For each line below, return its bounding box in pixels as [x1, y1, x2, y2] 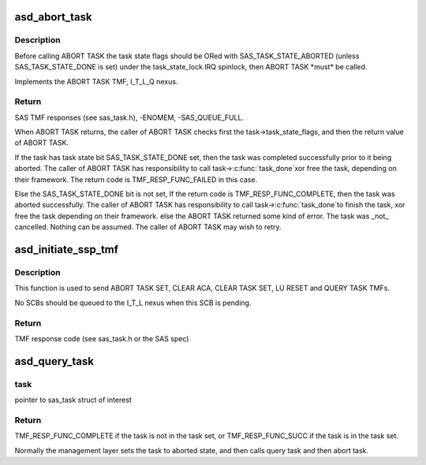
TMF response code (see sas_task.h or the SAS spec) [14, 333, 189, 343]
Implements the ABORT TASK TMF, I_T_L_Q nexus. [14, 76, 178, 86]
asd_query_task [14, 355, 95, 368]
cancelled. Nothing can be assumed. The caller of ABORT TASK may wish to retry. [14, 222, 282, 232]
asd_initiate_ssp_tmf [14, 243, 118, 256]
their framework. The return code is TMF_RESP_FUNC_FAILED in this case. [14, 174, 258, 184]
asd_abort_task [14, 10, 92, 24]
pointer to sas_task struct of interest [14, 395, 132, 405]
